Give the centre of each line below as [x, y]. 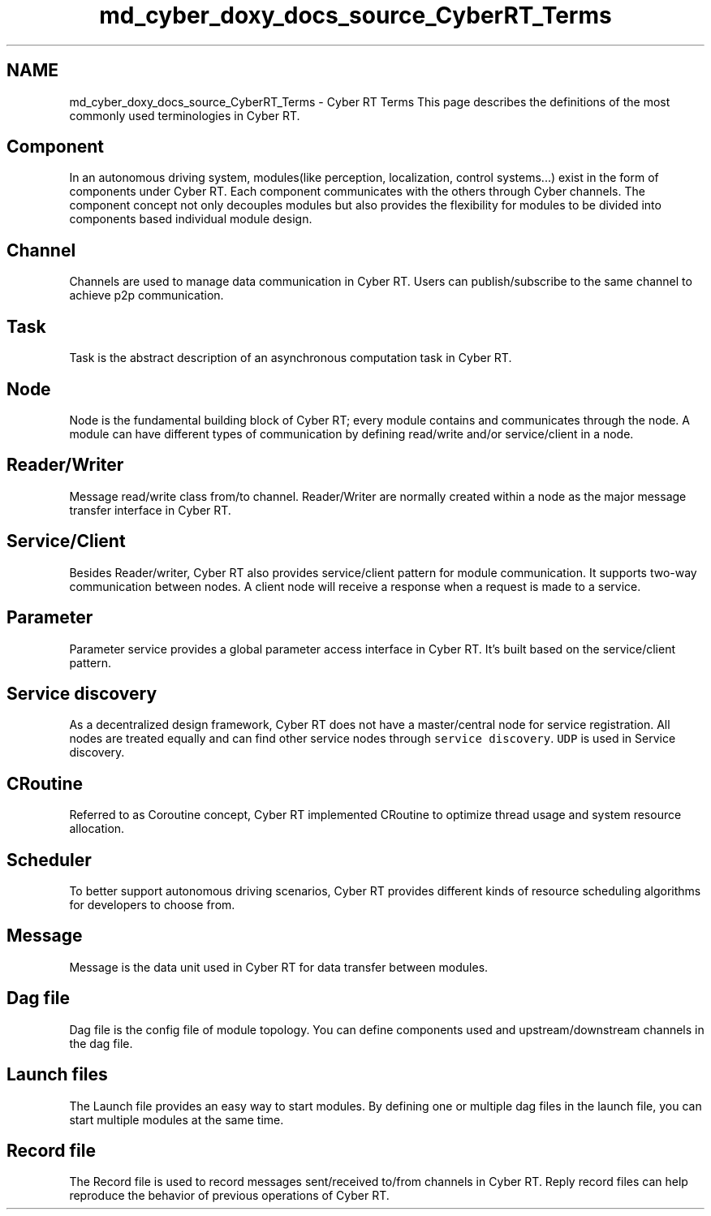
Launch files [57, 1075]
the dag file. [101, 1043]
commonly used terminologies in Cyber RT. [185, 115]
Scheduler [49, 860]
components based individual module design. [191, 219]
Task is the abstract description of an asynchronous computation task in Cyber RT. [291, 358]
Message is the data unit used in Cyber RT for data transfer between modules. [279, 967]
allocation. [97, 829]
